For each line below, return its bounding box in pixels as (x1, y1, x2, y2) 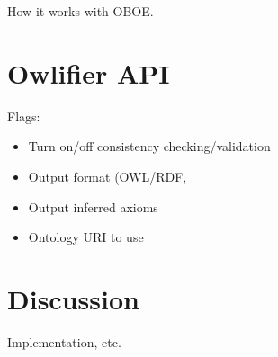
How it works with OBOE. (7, 2, 154, 20)
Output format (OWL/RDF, (28, 166, 187, 185)
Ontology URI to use (28, 228, 144, 246)
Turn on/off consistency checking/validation (28, 137, 271, 156)
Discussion (7, 280, 139, 317)
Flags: (7, 106, 40, 125)
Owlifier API (7, 54, 170, 91)
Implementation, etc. (7, 332, 121, 351)
